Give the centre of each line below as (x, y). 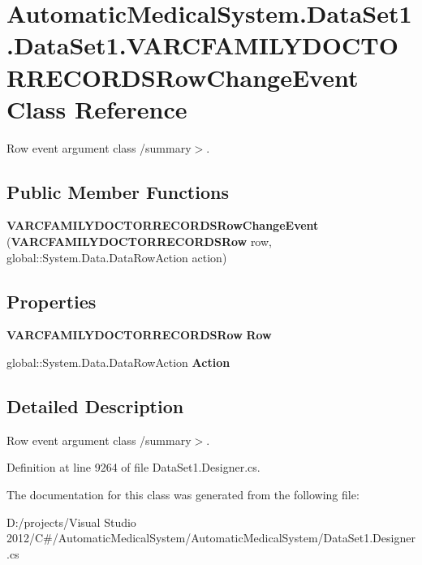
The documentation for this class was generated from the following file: (183, 495)
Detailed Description (95, 406)
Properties (52, 301)
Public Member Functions (118, 191)
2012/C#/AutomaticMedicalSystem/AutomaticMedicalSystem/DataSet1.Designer (211, 538)
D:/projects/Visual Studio (71, 522)
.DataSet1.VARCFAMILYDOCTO (202, 45)
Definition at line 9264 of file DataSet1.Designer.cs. (133, 467)
